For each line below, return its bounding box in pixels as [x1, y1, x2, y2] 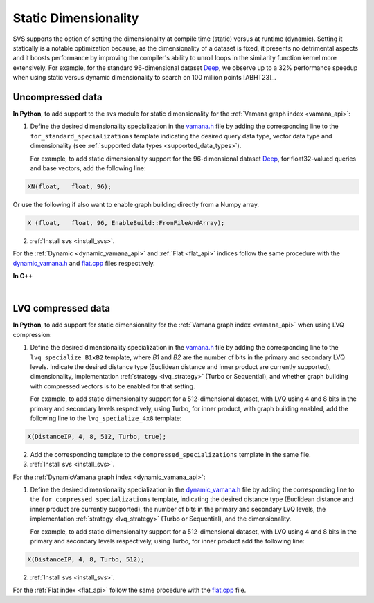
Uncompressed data [12, 91, 103, 103]
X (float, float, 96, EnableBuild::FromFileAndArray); [27, 219, 225, 226]
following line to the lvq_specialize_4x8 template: [30, 414, 182, 422]
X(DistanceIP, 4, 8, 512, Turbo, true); [27, 433, 166, 440]
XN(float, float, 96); [27, 182, 112, 190]
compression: [12, 330, 52, 339]
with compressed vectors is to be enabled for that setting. [30, 381, 195, 390]
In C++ [12, 272, 33, 280]
